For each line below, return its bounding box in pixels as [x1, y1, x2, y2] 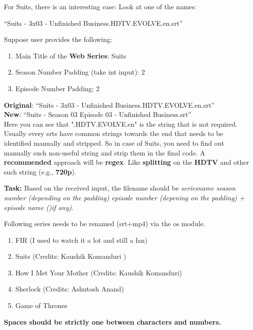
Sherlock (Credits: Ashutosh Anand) [15, 284, 124, 294]
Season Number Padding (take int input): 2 [15, 67, 145, 77]
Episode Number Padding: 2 [15, 83, 100, 93]
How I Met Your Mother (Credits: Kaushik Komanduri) [15, 267, 182, 277]
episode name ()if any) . [4, 202, 74, 212]
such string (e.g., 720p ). [4, 166, 76, 176]
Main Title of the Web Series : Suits [15, 50, 126, 60]
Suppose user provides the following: [4, 34, 112, 44]
